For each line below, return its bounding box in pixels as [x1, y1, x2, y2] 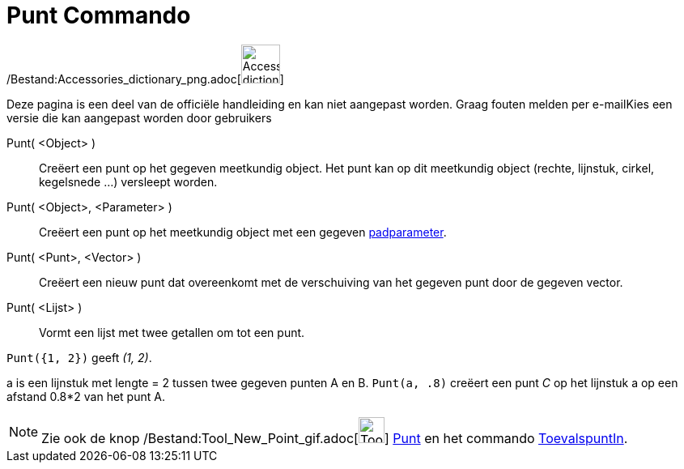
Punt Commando [6, 2, 191, 29]
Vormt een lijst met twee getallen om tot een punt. [39, 325, 305, 339]
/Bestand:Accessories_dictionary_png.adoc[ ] [6, 71, 284, 86]
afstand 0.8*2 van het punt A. [6, 389, 165, 403]
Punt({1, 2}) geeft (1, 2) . [6, 350, 152, 365]
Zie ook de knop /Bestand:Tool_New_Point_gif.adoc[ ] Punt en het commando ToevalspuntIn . [41, 429, 628, 446]
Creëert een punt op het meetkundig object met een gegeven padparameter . [39, 224, 447, 239]
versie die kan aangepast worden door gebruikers [6, 110, 272, 125]
